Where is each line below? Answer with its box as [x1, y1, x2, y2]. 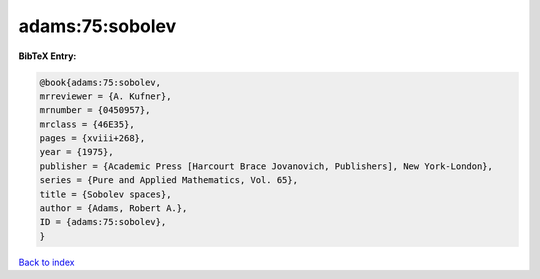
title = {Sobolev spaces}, [39, 188, 172, 200]
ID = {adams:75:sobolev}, [39, 216, 167, 228]
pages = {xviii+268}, [39, 133, 146, 144]
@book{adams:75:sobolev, [39, 76, 162, 88]
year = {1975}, [39, 146, 114, 158]
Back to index [18, 256, 75, 268]
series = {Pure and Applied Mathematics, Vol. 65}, [39, 175, 299, 186]
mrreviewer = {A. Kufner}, [39, 90, 172, 102]
